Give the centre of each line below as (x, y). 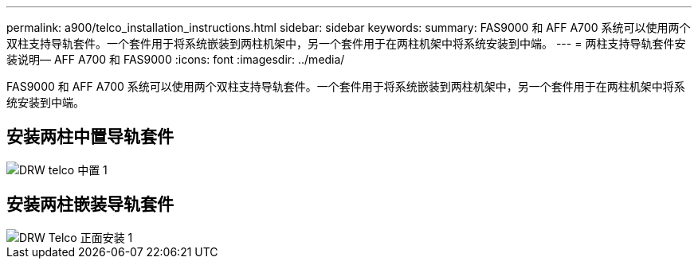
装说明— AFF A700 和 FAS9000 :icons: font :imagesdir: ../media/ (176, 59)
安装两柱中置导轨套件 (90, 137)
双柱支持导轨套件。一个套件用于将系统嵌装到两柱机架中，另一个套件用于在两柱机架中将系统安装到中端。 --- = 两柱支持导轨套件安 (346, 43)
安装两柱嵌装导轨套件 (90, 205)
